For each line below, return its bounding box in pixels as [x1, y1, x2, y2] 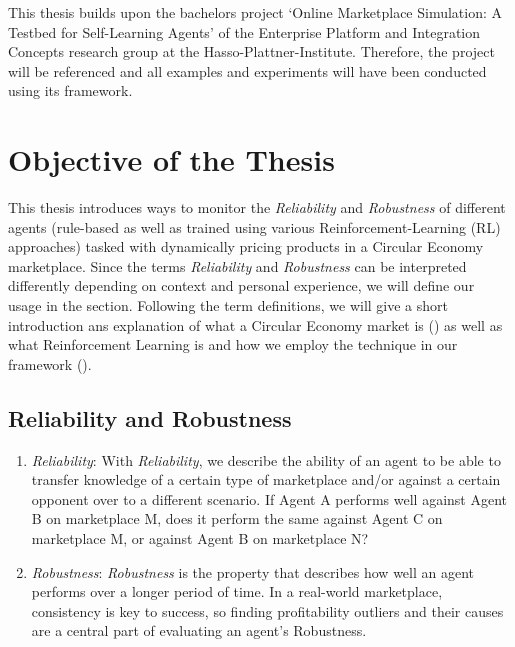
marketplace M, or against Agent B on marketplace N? [31, 528, 369, 549]
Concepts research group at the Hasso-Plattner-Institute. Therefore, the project [8, 41, 495, 62]
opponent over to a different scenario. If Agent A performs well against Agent [31, 488, 508, 509]
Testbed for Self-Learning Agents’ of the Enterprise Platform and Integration [8, 21, 481, 42]
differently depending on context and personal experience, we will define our [8, 275, 475, 296]
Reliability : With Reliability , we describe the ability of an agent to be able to [31, 449, 501, 470]
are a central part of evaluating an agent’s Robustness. [31, 620, 367, 641]
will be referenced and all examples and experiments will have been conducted [8, 60, 487, 81]
